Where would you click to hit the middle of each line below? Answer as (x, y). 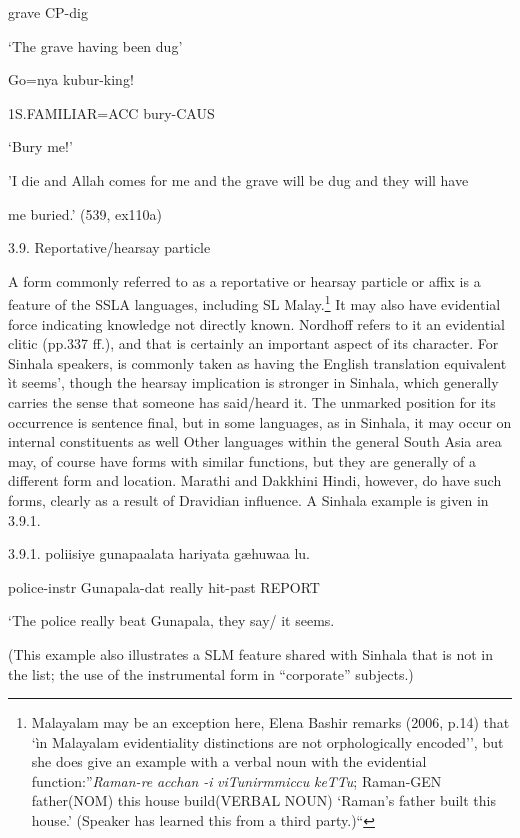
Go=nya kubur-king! (71, 79)
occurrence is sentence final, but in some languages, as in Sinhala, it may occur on (260, 421)
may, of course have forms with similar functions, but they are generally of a (242, 460)
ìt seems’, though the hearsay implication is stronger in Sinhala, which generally (253, 382)
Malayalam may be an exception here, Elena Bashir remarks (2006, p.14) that (270, 722)
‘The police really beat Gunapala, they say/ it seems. (171, 620)
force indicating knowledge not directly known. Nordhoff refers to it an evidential (256, 323)
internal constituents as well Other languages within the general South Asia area (255, 441)
